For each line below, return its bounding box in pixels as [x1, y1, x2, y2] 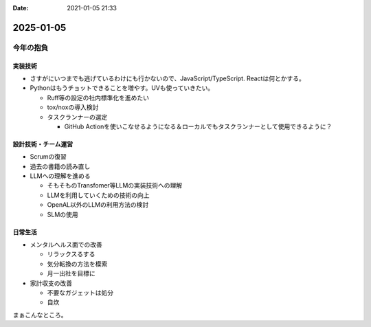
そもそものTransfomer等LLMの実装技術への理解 [47, 181, 183, 190]
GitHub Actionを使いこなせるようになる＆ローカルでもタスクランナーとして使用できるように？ [64, 122, 333, 131]
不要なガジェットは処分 [47, 289, 113, 297]
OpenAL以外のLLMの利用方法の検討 [47, 201, 149, 209]
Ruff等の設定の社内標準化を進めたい [47, 93, 150, 102]
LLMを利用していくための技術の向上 [47, 191, 150, 199]
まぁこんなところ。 [12, 311, 67, 319]
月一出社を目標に [47, 269, 95, 278]
